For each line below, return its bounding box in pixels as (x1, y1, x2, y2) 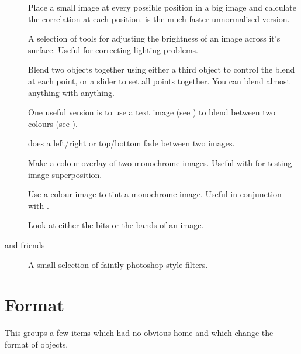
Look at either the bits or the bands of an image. (28, 219, 204, 231)
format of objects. (5, 338, 68, 350)
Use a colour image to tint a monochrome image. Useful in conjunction (28, 188, 282, 200)
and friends (5, 238, 45, 250)
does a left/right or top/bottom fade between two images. (28, 137, 235, 149)
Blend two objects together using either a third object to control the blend (28, 63, 295, 75)
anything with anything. (28, 86, 115, 98)
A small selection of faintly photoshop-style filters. (28, 258, 208, 270)
